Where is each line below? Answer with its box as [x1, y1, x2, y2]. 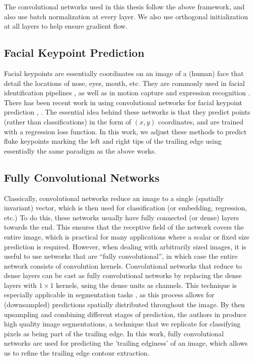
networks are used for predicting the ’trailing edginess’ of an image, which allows [4, 338, 248, 348]
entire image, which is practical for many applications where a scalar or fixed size [4, 231, 250, 241]
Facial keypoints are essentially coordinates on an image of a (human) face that [4, 68, 244, 78]
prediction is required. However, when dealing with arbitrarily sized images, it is [4, 241, 246, 251]
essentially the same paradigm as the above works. [4, 145, 156, 156]
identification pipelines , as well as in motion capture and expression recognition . [4, 87, 251, 98]
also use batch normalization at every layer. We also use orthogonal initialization [4, 11, 248, 21]
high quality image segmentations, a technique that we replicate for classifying [4, 319, 241, 329]
